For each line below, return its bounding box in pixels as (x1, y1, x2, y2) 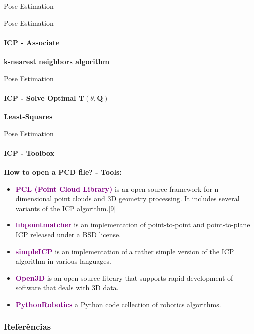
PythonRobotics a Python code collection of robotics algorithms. (15, 299, 221, 309)
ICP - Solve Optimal (4, 92, 76, 103)
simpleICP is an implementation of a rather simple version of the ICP (15, 246, 234, 256)
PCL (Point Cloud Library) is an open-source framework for (15, 183, 212, 194)
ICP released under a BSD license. (15, 229, 121, 239)
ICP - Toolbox (4, 147, 55, 158)
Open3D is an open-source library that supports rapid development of (15, 272, 233, 283)
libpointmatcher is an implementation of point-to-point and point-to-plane (15, 220, 250, 230)
